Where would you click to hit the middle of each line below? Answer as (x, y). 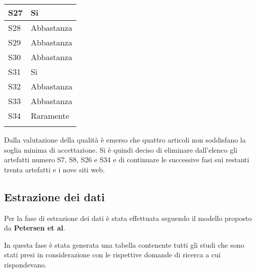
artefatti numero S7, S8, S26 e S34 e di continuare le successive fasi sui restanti (127, 160)
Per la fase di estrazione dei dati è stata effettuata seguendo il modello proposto (128, 218)
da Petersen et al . (35, 228)
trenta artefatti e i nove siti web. (55, 169)
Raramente (50, 116)
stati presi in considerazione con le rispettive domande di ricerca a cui (112, 255)
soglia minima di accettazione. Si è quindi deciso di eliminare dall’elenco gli (121, 149)
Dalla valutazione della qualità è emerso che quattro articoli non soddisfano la (125, 140)
